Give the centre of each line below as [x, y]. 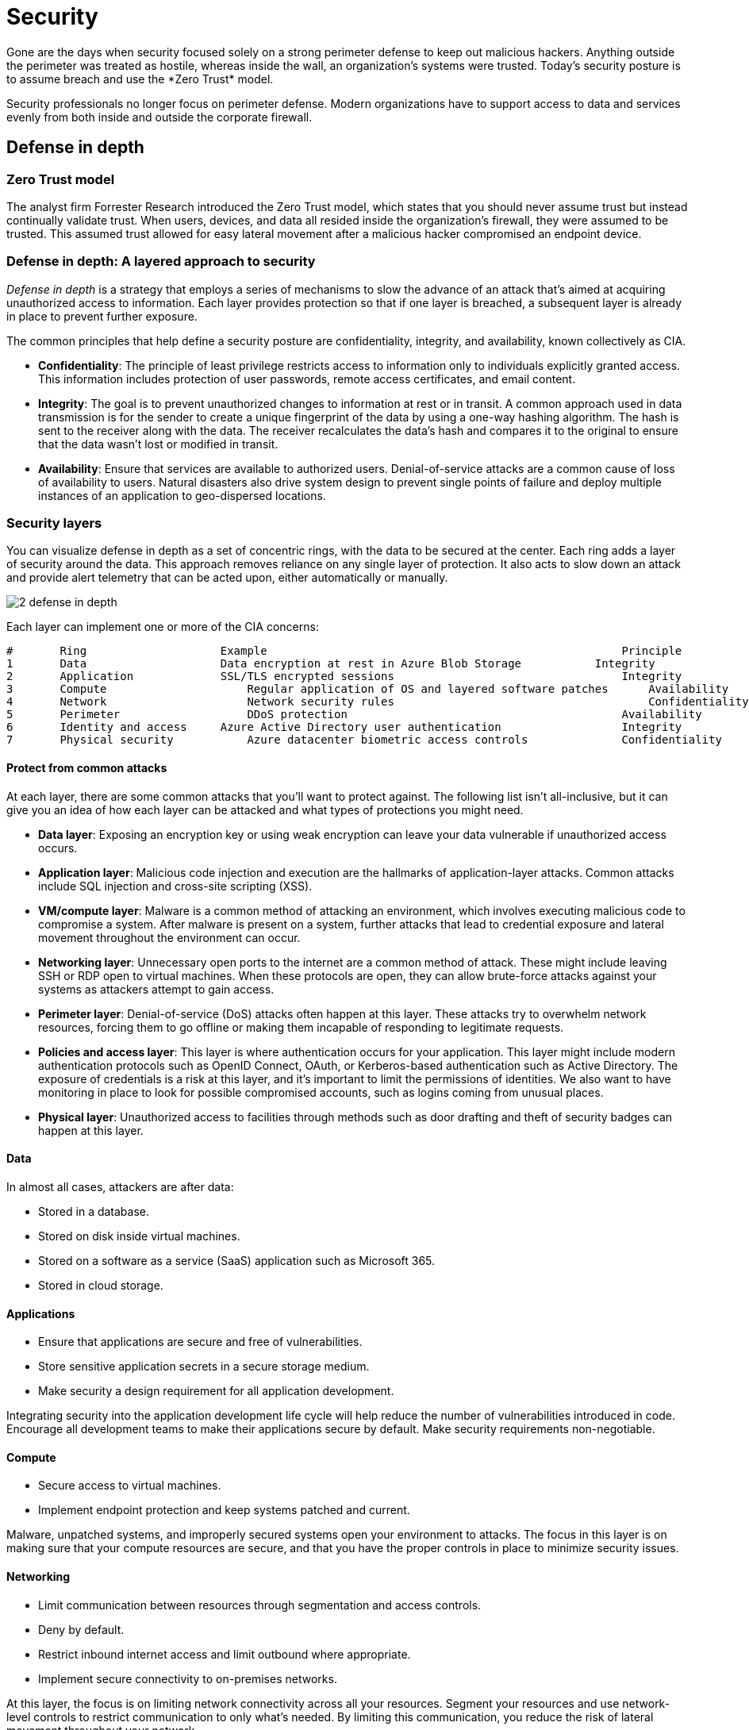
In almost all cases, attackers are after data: [120, 1186]
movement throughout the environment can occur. [169, 937]
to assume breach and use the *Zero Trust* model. [140, 79]
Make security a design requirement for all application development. [216, 1391]
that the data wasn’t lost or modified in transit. [158, 444]
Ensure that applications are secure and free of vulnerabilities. [200, 1342]
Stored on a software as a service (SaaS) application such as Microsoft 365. [237, 1260]
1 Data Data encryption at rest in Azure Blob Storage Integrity [331, 664]
